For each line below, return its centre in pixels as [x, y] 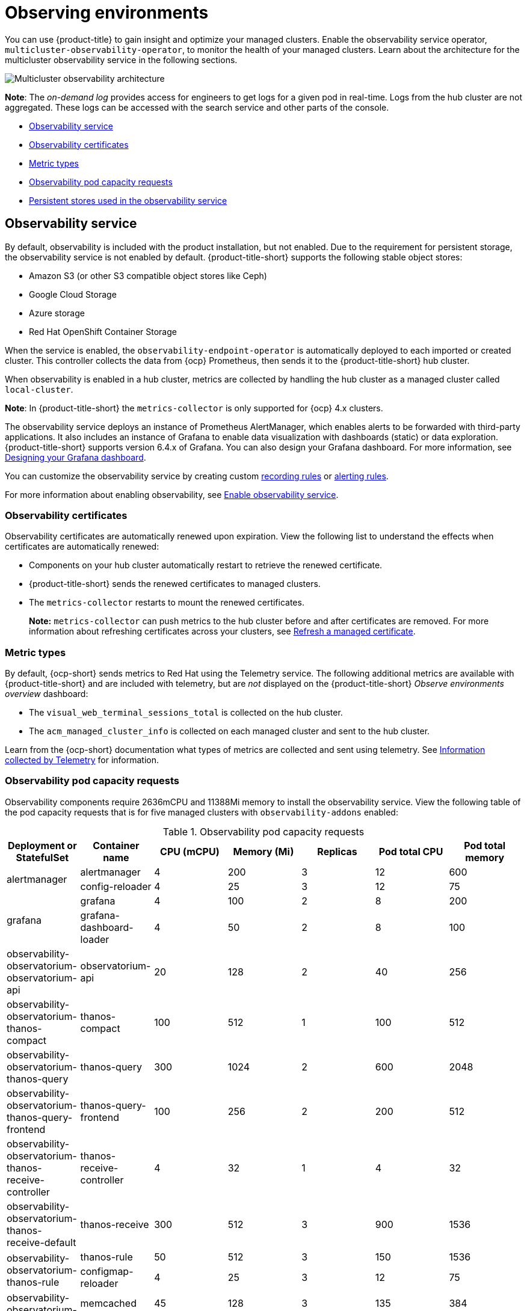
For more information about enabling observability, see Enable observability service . [172, 494]
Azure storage [57, 313]
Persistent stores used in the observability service [128, 200]
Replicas [337, 851]
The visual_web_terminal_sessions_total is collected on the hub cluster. [186, 713]
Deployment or [42, 845]
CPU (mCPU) [190, 851]
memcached [108, 1303]
